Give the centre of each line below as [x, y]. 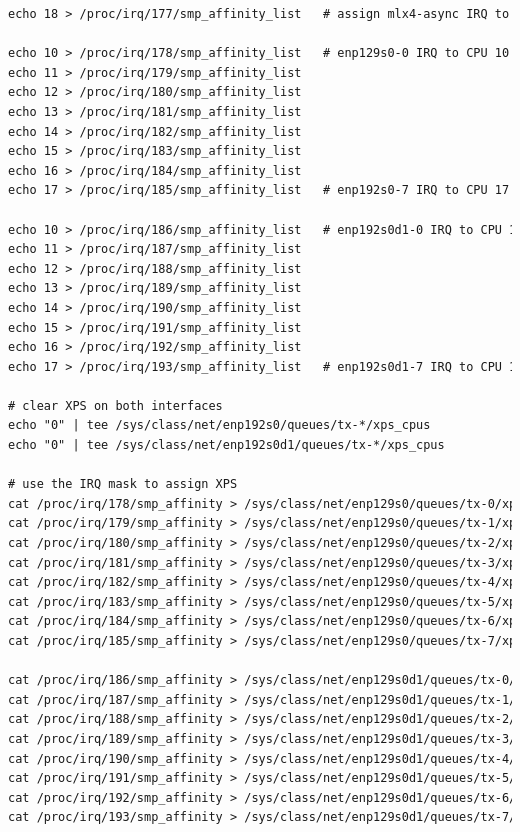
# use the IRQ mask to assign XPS [123, 484]
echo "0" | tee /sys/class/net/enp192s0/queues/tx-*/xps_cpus [219, 425]
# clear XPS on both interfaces [115, 405]
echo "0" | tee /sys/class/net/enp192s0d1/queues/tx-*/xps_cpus [226, 445]
